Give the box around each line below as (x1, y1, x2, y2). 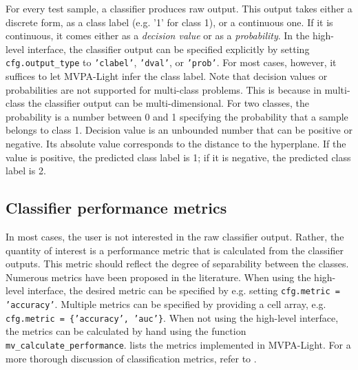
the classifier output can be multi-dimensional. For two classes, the (28, 96, 310, 110)
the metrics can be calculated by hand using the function (6, 324, 246, 338)
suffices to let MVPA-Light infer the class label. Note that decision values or (6, 69, 328, 83)
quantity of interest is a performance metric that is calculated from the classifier (6, 243, 344, 257)
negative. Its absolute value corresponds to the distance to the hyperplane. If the (6, 136, 346, 150)
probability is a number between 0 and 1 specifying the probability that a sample (6, 109, 348, 123)
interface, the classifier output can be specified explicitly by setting (27, 41, 310, 56)
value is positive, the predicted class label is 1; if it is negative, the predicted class (6, 150, 351, 164)
